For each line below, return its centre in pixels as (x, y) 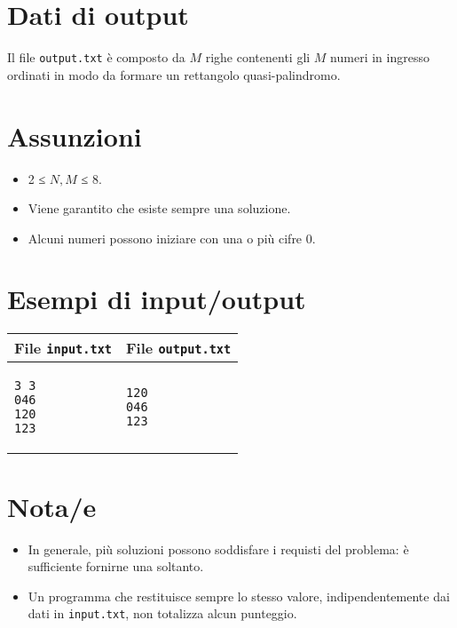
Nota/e (52, 506)
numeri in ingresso (380, 57)
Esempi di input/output (157, 299)
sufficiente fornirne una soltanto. (116, 566)
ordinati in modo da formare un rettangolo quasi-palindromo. (174, 74)
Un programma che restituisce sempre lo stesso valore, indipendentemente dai (239, 596)
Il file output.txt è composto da (96, 57)
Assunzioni (75, 135)
